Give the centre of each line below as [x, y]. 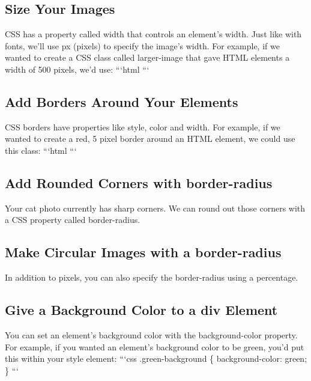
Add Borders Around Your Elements [122, 101]
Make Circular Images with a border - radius [143, 252]
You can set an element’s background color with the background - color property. [151, 334]
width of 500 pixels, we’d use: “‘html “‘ [77, 69]
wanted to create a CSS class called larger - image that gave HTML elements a [147, 57]
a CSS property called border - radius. [73, 220]
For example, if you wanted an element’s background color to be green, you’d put [155, 346]
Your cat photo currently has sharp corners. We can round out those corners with [155, 208]
